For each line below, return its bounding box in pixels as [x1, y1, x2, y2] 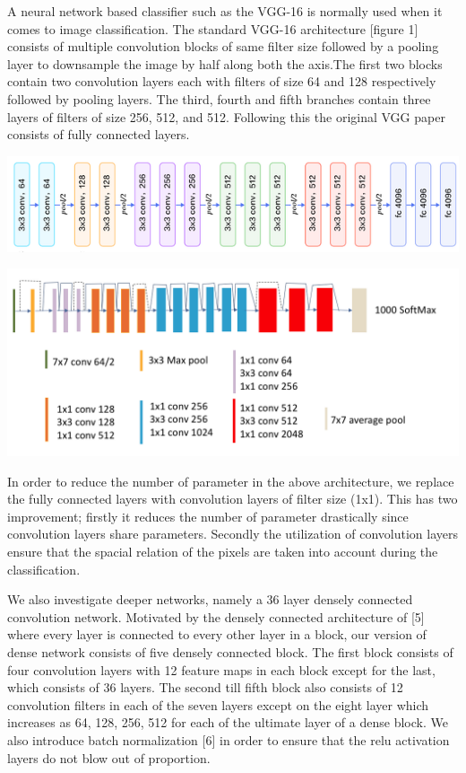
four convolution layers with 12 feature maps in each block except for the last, [7, 660, 436, 679]
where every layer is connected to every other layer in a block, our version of [7, 625, 427, 644]
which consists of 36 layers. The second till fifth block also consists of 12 [7, 678, 403, 697]
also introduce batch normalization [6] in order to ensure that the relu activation [7, 730, 450, 749]
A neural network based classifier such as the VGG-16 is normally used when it [7, 2, 443, 20]
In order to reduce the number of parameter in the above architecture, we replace [7, 471, 454, 490]
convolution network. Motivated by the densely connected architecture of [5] [7, 607, 425, 626]
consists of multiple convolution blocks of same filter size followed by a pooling [7, 37, 439, 56]
